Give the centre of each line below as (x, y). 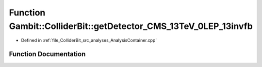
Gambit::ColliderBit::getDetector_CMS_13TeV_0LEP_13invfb (131, 26)
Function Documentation (47, 54)
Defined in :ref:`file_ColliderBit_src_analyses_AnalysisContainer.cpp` (89, 40)
